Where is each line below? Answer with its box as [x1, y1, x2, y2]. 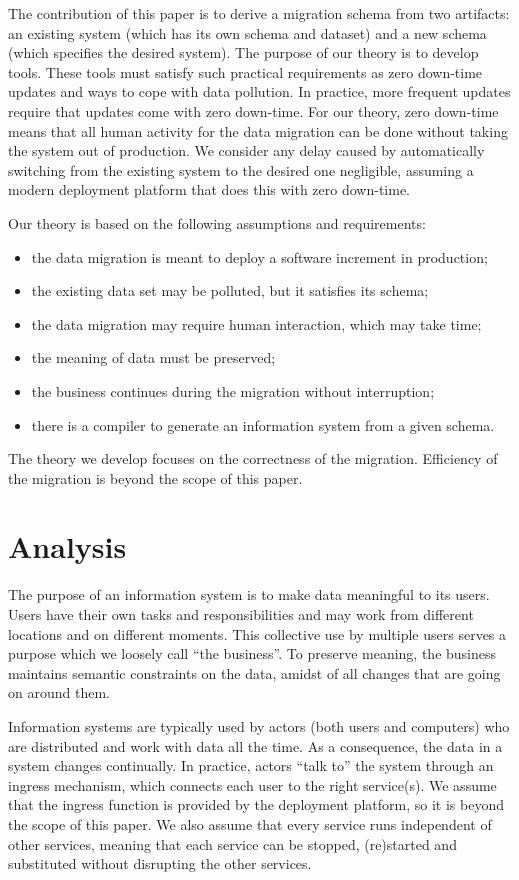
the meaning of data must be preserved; [31, 347, 276, 368]
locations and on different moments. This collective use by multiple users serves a [8, 623, 507, 644]
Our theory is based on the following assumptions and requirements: [8, 212, 426, 233]
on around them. [8, 682, 110, 703]
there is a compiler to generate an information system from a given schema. [31, 414, 495, 435]
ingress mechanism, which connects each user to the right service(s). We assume [8, 774, 497, 795]
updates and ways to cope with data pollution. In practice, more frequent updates [8, 81, 511, 102]
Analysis [8, 526, 127, 567]
